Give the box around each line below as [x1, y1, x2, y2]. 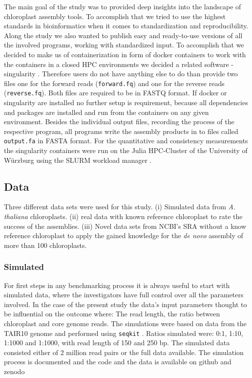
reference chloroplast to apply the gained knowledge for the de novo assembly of [4, 230, 243, 241]
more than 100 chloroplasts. [4, 240, 87, 250]
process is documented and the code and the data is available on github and [4, 356, 231, 367]
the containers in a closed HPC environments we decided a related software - [4, 59, 233, 69]
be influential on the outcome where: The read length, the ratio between [4, 309, 220, 319]
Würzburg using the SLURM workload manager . [4, 155, 152, 165]
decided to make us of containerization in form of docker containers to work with [4, 49, 246, 59]
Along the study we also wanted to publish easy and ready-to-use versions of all [4, 30, 243, 40]
